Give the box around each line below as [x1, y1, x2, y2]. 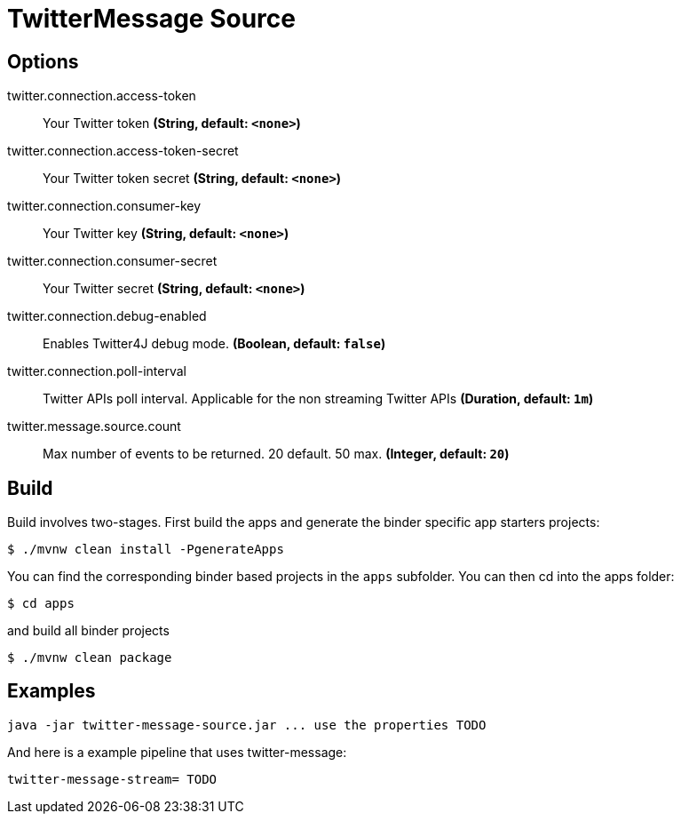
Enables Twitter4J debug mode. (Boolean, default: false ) [43, 336, 386, 352]
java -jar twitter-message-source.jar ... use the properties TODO [7, 717, 487, 732]
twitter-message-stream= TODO [7, 771, 218, 786]
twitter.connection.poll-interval [7, 363, 187, 379]
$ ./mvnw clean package [7, 650, 172, 666]
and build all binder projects [7, 623, 170, 639]
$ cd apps [7, 596, 75, 611]
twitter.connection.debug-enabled [7, 308, 207, 324]
